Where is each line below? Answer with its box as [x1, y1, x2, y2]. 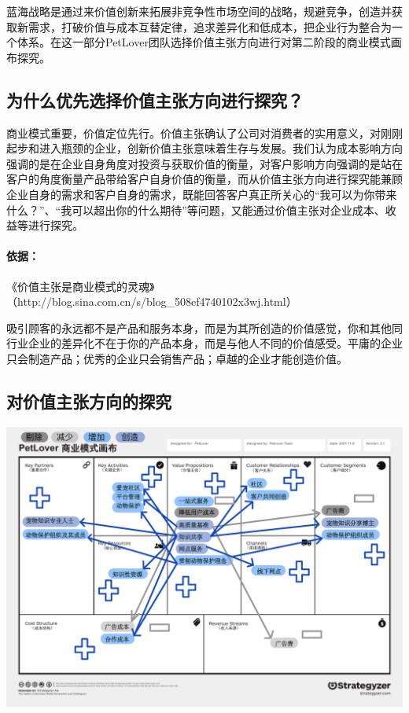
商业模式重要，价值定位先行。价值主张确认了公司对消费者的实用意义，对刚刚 [6, 124, 403, 141]
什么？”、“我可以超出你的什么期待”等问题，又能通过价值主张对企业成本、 [6, 201, 385, 218]
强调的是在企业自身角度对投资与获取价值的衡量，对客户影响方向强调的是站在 [6, 155, 403, 171]
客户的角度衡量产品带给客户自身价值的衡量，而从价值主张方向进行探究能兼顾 [6, 171, 403, 187]
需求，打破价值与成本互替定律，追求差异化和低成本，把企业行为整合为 [28, 18, 392, 35]
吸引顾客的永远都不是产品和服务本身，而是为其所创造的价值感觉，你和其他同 [6, 319, 403, 336]
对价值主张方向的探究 [6, 388, 171, 413]
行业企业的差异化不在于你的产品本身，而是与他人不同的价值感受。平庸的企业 [6, 335, 403, 351]
